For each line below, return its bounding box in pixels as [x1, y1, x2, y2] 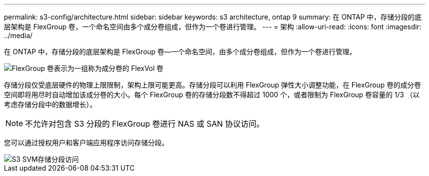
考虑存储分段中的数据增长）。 [4, 100, 96, 109]
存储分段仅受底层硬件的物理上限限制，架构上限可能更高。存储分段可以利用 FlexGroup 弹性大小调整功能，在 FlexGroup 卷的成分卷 [4, 81, 421, 89]
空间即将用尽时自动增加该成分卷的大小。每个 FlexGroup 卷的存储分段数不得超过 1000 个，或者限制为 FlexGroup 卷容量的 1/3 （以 [4, 90, 420, 99]
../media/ [4, 31, 33, 40]
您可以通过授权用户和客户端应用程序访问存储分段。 [4, 138, 168, 147]
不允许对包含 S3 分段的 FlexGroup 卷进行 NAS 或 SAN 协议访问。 [25, 119, 264, 129]
